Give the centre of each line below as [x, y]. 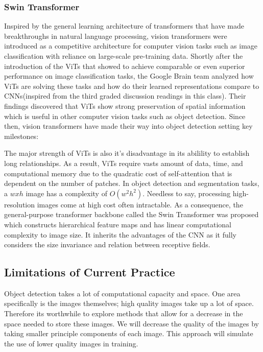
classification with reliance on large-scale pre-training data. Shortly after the [124, 56]
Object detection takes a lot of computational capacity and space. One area [122, 293]
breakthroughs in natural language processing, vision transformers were [116, 36]
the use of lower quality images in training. [71, 343]
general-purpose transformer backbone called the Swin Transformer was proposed [131, 214]
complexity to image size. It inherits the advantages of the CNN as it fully [120, 234]
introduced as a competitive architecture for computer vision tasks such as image [131, 46]
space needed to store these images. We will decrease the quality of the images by [131, 323]
